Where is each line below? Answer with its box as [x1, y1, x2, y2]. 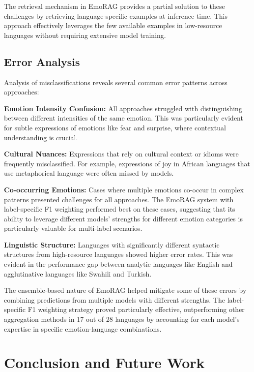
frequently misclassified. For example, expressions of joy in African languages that [4, 158, 251, 168]
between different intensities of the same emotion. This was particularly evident [4, 113, 243, 123]
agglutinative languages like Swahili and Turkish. [4, 268, 152, 279]
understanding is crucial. [4, 132, 78, 142]
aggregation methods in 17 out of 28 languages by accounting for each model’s [4, 314, 240, 324]
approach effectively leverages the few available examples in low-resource [4, 20, 222, 31]
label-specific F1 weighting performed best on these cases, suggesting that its [4, 204, 235, 214]
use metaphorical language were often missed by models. [4, 168, 174, 178]
